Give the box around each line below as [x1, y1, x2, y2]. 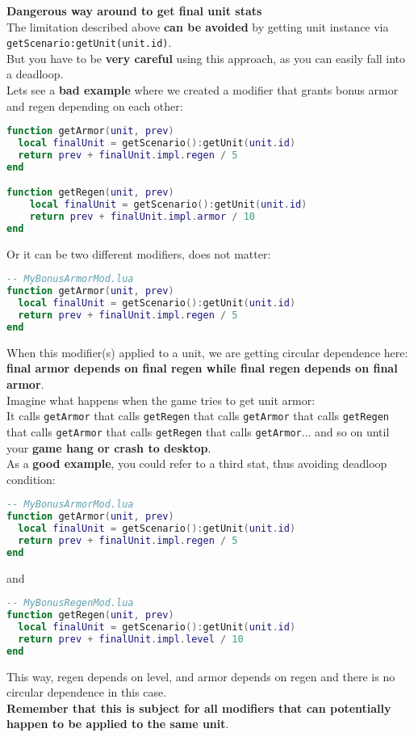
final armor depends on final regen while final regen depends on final [6, 360, 398, 377]
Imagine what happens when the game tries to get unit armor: [6, 391, 316, 408]
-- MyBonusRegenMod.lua [6, 597, 134, 609]
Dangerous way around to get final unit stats [6, 2, 262, 19]
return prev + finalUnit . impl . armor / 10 [29, 211, 255, 223]
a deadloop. [6, 65, 64, 82]
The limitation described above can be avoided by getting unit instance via [6, 18, 389, 35]
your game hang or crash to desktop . [6, 439, 211, 456]
